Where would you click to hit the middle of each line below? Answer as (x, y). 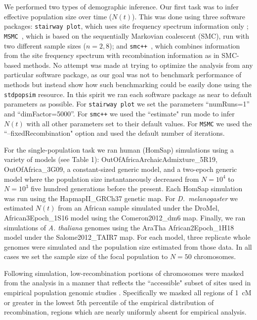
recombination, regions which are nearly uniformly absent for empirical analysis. (125, 312)
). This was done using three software (189, 16)
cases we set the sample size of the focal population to (86, 256)
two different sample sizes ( (45, 45)
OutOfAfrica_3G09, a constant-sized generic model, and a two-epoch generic (121, 169)
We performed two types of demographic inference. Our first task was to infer (122, 6)
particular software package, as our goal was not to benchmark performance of (123, 75)
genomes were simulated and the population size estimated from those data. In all (128, 246)
